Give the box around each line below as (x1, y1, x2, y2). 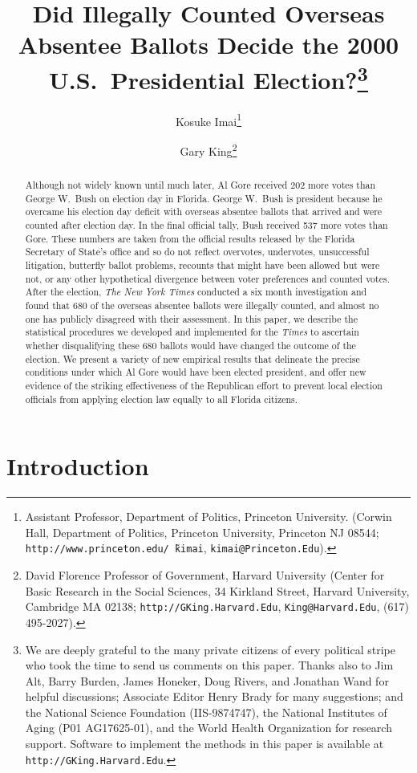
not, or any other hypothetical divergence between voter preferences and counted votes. (25, 271, 390, 285)
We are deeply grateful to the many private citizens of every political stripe (25, 641, 395, 657)
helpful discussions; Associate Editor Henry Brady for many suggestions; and (25, 688, 403, 705)
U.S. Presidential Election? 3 (49, 59, 368, 96)
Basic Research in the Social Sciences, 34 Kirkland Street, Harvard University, (25, 582, 410, 599)
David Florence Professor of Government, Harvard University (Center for (25, 567, 385, 584)
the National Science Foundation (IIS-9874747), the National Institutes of (25, 703, 387, 720)
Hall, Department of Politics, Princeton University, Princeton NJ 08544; (25, 523, 379, 540)
